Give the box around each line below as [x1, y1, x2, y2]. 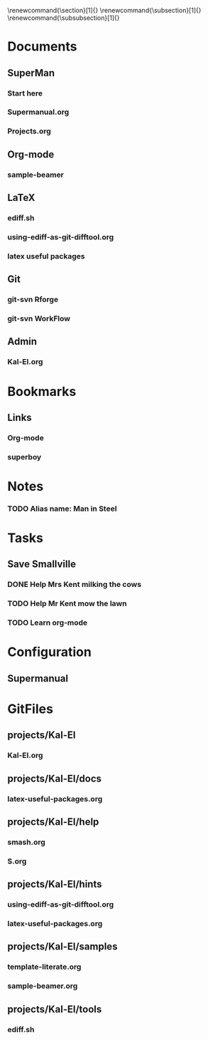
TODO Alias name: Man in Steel [7, 504, 117, 514]
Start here [7, 88, 43, 98]
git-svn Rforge [7, 295, 59, 305]
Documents [7, 38, 77, 55]
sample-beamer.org [7, 981, 78, 991]
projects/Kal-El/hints [7, 878, 102, 890]
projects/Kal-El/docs [7, 772, 102, 784]
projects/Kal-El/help [7, 816, 99, 828]
